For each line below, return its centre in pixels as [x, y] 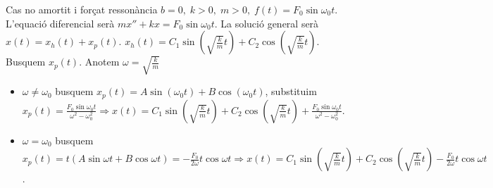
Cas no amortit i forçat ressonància [82, 9]
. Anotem [99, 62]
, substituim [291, 91]
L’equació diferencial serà [60, 23]
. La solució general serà [267, 23]
